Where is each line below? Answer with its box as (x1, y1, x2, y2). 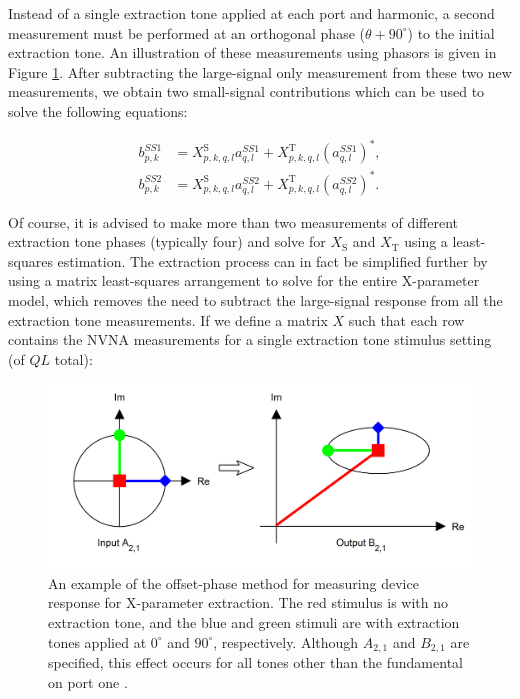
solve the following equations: (8, 100, 188, 121)
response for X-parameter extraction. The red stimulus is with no (48, 592, 448, 613)
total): (54, 348, 93, 369)
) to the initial (407, 22, 495, 43)
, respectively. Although (213, 631, 359, 652)
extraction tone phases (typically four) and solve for (8, 231, 326, 252)
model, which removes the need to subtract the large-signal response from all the (8, 290, 503, 310)
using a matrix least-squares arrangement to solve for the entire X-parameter (8, 270, 480, 291)
